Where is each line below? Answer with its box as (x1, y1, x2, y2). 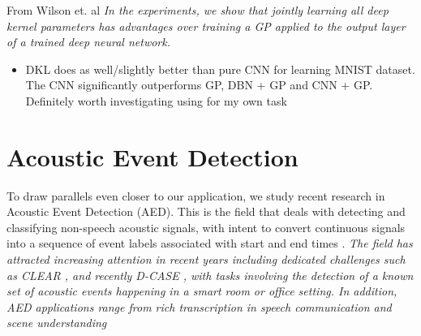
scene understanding (6, 314, 107, 331)
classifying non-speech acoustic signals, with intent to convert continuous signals (6, 218, 406, 235)
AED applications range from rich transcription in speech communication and (6, 298, 392, 315)
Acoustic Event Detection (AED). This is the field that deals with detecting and (6, 203, 406, 220)
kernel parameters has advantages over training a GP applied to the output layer (6, 17, 406, 34)
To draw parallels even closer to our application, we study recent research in (6, 187, 385, 204)
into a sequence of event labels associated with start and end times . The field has (6, 235, 413, 252)
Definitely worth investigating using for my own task (25, 92, 287, 109)
